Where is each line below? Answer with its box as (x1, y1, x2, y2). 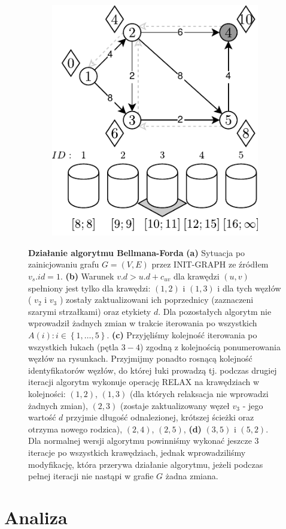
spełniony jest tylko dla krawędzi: (28, 281, 151, 294)
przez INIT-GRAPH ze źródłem (151, 258, 269, 270)
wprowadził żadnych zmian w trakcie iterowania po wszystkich (28, 317, 257, 329)
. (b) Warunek (60, 270, 114, 282)
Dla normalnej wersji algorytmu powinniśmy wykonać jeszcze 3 (28, 434, 259, 447)
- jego (242, 399, 263, 411)
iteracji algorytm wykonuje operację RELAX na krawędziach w (28, 375, 260, 388)
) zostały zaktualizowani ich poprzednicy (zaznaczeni (59, 293, 254, 306)
